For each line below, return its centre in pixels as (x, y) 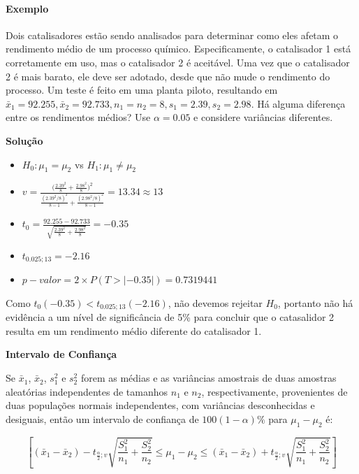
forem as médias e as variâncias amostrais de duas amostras (208, 378)
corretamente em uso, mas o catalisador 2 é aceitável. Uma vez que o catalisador (178, 62)
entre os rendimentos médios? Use (78, 117)
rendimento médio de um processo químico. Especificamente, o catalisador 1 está (178, 49)
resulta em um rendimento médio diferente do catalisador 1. (134, 330)
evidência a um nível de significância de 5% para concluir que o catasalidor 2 (170, 317)
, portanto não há (315, 302)
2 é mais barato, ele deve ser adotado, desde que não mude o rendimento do (168, 76)
